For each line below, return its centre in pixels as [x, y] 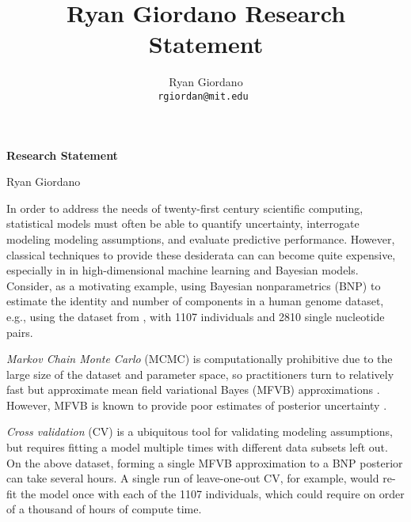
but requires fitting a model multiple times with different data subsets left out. [197, 447]
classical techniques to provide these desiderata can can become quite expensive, [201, 254]
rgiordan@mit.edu [203, 96]
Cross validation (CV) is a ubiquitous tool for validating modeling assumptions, [200, 431]
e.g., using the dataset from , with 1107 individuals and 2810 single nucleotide [196, 316]
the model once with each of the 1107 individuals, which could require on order [212, 493]
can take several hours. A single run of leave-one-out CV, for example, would [193, 478]
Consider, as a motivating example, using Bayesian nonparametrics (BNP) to [194, 285]
